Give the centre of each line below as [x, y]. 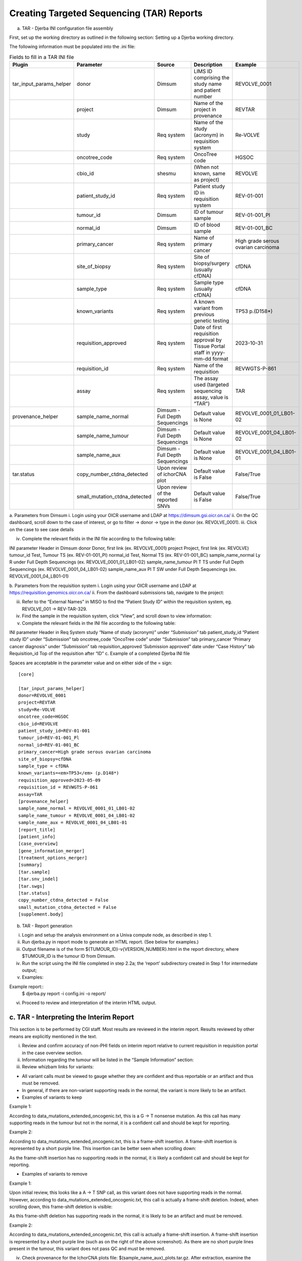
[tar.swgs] [32, 886]
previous [204, 314]
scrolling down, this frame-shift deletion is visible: [61, 1207]
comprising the [212, 78]
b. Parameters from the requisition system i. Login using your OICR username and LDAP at [103, 586]
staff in [202, 353]
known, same [210, 174]
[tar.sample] [34, 872]
